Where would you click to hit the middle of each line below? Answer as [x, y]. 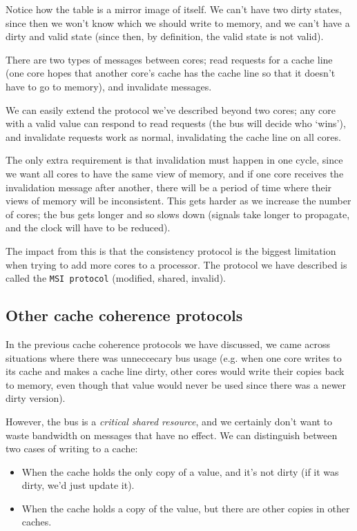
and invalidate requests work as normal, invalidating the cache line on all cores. [173, 136]
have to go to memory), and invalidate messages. [109, 86]
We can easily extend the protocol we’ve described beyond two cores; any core [171, 109]
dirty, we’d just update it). [78, 485]
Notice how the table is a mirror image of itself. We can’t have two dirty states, [174, 9]
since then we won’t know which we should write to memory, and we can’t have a [178, 22]
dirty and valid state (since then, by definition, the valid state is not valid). [165, 36]
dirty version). [36, 398]
